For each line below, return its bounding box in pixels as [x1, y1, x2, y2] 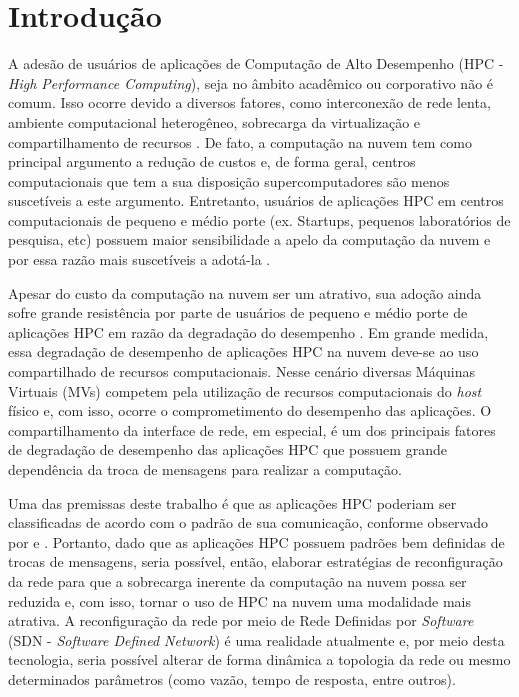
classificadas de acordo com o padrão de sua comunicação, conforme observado [8, 512, 488, 533]
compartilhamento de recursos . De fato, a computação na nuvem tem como [8, 131, 472, 152]
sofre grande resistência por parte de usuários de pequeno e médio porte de [8, 302, 468, 323]
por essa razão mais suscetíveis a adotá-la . [8, 249, 271, 270]
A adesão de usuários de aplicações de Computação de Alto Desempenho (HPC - [8, 53, 504, 74]
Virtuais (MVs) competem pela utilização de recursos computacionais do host [8, 380, 482, 401]
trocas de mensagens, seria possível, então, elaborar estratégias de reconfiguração [8, 551, 503, 572]
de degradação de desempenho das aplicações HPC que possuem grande [8, 439, 447, 460]
